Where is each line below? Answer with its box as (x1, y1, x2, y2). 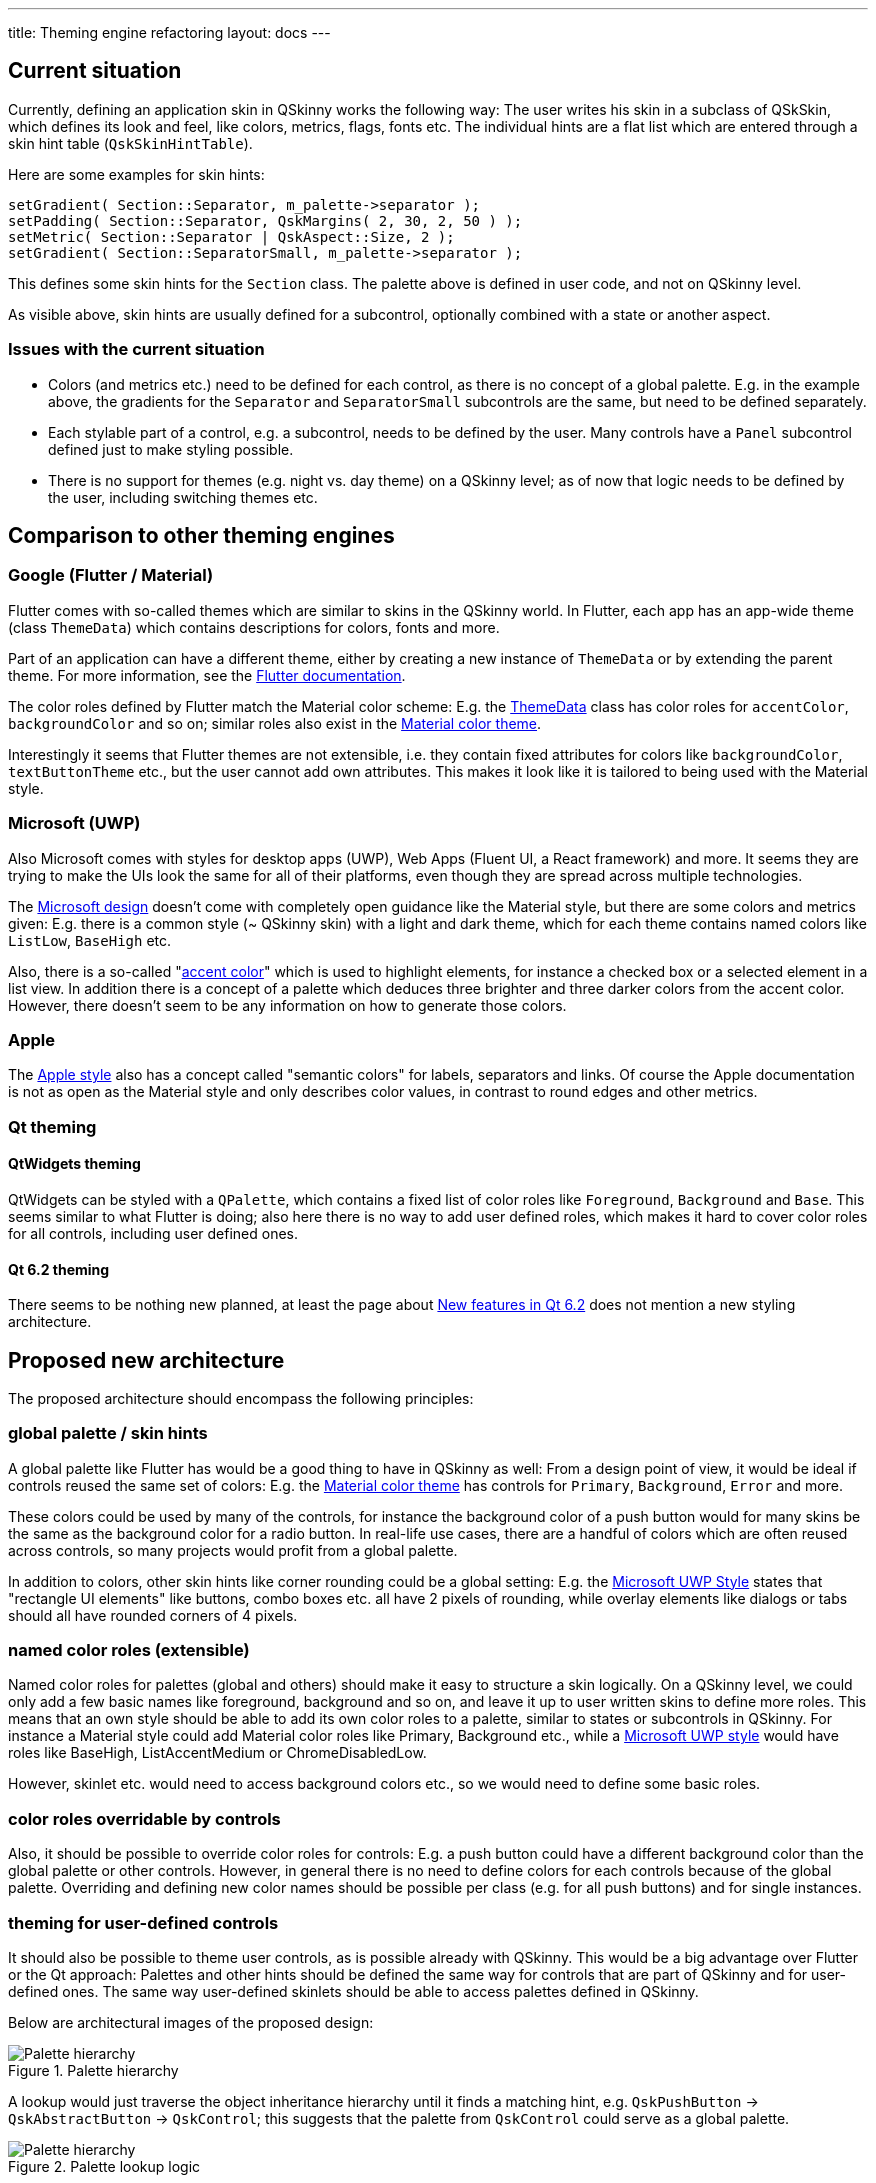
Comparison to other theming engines (8, 523, 395, 549)
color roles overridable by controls (8, 1808, 281, 1829)
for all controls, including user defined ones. (8, 1224, 299, 1242)
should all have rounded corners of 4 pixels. (8, 1606, 298, 1624)
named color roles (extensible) (8, 1640, 250, 1661)
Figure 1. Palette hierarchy (8, 2061, 179, 2079)
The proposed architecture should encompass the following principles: (8, 1389, 474, 1407)
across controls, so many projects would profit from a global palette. (8, 1541, 458, 1559)
